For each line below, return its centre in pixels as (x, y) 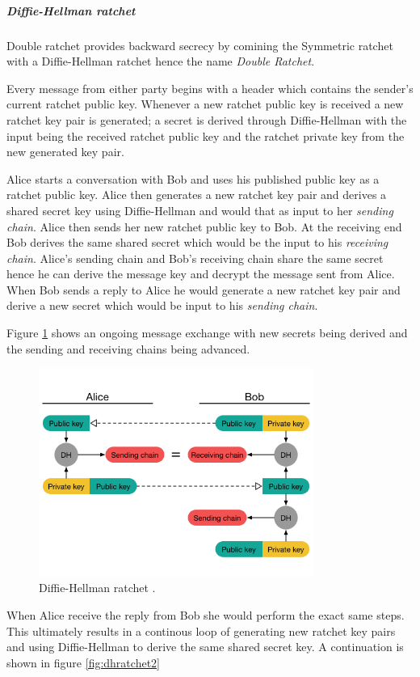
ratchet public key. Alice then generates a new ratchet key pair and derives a (197, 195)
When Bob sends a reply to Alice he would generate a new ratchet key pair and (204, 289)
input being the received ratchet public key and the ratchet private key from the (206, 135)
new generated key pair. (65, 152)
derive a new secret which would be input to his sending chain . (162, 305)
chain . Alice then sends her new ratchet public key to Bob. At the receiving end (204, 226)
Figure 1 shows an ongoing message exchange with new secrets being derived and (207, 333)
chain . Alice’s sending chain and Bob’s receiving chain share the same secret (195, 258)
